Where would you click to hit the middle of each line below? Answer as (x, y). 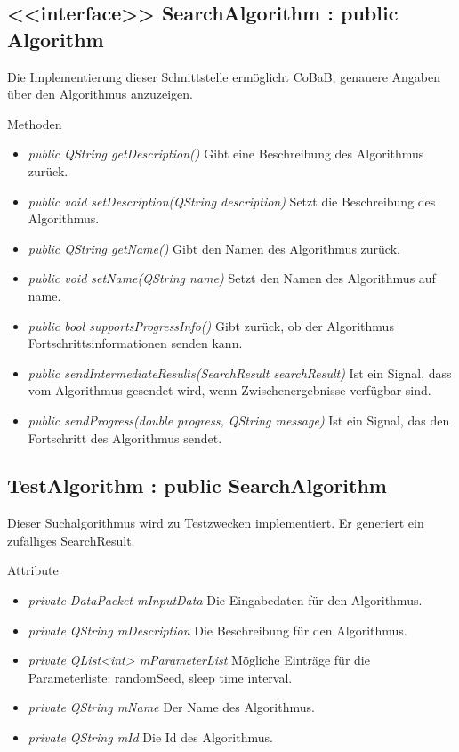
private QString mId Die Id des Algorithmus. (150, 737)
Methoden (35, 123)
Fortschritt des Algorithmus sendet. (125, 437)
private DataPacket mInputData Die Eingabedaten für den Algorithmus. (225, 600)
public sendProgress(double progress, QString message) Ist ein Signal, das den (239, 420)
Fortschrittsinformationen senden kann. (135, 343)
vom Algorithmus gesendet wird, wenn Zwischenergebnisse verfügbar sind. (229, 390)
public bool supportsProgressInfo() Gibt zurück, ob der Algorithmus (211, 325)
